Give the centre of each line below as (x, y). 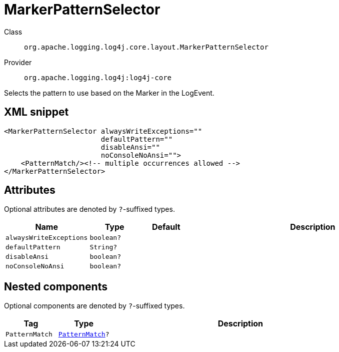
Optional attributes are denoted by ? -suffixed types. (89, 209)
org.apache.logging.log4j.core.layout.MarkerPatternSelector (146, 47)
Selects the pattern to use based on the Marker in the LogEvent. (109, 93)
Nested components (56, 286)
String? (103, 247)
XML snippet (36, 112)
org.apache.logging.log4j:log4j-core (98, 77)
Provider (18, 62)
